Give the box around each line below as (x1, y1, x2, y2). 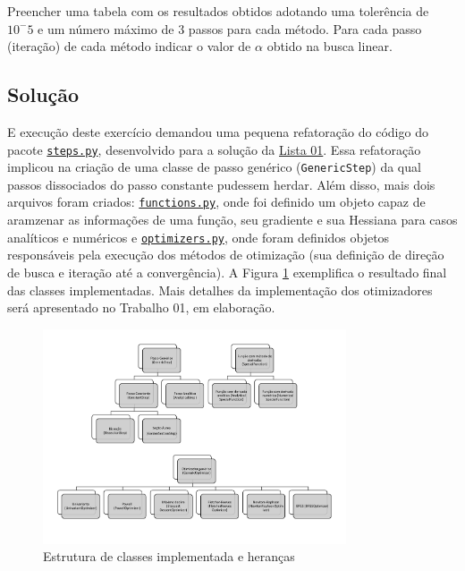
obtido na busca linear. (266, 37, 393, 55)
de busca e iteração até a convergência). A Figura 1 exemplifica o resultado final (7, 262, 447, 281)
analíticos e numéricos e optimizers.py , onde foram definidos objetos (7, 227, 390, 246)
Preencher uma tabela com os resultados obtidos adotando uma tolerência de (7, 2, 429, 20)
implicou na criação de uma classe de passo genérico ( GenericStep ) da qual (7, 158, 421, 176)
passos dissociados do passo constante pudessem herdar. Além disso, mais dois (7, 175, 435, 193)
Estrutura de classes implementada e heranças (43, 547, 295, 566)
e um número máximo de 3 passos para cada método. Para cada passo (38, 19, 422, 38)
